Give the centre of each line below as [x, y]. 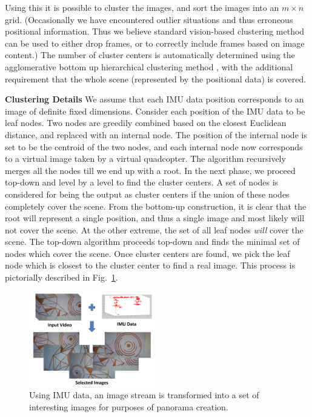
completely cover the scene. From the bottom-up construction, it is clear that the [156, 206]
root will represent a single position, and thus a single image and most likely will [155, 218]
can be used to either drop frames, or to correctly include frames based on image [155, 43]
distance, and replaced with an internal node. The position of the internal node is [156, 134]
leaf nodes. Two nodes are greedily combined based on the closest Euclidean [146, 123]
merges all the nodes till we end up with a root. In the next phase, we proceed [150, 170]
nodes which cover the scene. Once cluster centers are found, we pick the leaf [148, 253]
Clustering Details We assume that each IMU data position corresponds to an [154, 99]
